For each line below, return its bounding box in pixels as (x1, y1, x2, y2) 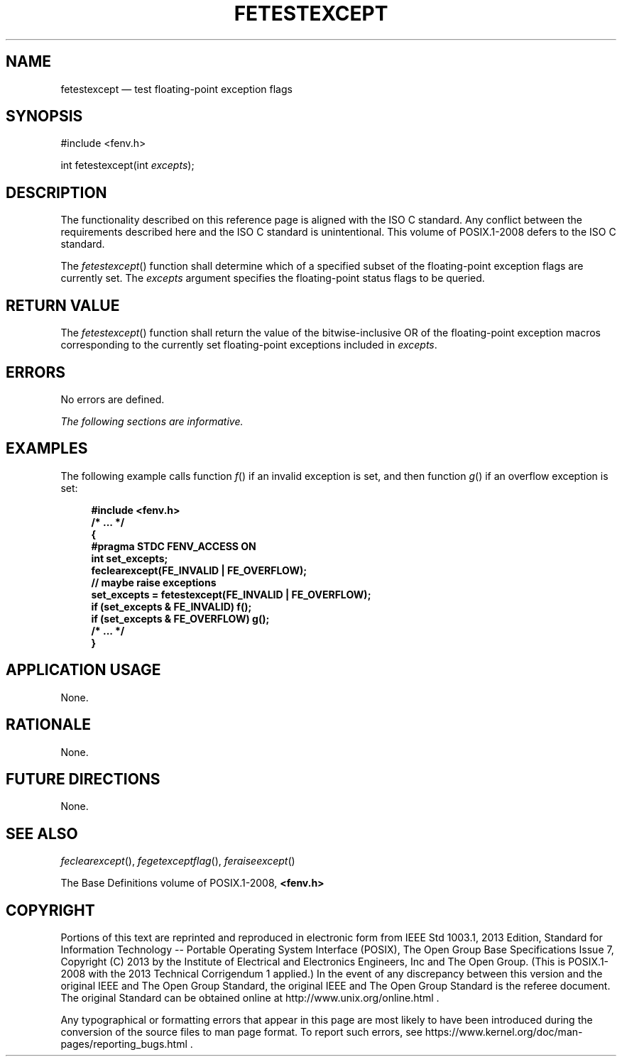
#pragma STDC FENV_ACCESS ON (91, 540, 256, 552)
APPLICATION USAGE (6, 661, 161, 679)
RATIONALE (6, 716, 92, 734)
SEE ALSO (6, 824, 78, 843)
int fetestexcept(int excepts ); (60, 159, 195, 172)
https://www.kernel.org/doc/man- (425, 1026, 583, 1039)
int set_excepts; (91, 552, 168, 564)
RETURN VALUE (6, 296, 120, 314)
